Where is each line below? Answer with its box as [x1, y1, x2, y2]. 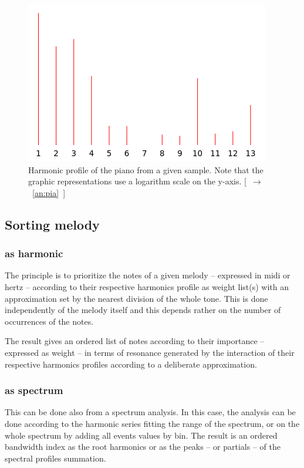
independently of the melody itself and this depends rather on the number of [5, 304, 281, 316]
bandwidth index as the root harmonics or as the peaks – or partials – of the [5, 440, 281, 453]
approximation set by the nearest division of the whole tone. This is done [5, 292, 268, 304]
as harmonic [5, 246, 63, 261]
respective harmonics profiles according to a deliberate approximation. [5, 358, 257, 370]
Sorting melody [5, 215, 100, 233]
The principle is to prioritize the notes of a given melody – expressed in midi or [5, 269, 291, 281]
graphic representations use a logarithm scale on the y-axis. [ [28, 175, 246, 187]
